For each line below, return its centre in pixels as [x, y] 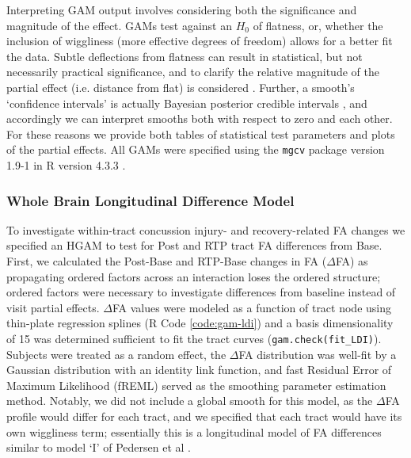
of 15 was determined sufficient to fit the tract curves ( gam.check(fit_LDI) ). [194, 338]
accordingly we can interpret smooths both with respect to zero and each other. [200, 118]
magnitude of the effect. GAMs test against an [119, 25]
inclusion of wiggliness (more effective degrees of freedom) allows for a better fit [200, 41]
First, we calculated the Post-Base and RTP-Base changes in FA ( [167, 261]
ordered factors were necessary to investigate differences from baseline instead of [201, 292]
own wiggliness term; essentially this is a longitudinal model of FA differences [194, 431]
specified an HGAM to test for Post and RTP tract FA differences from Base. [194, 245]
